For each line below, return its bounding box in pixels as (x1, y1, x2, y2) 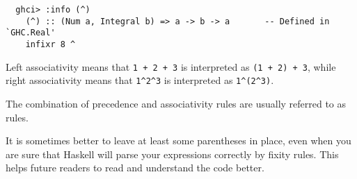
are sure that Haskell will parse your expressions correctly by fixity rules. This (6, 146, 339, 161)
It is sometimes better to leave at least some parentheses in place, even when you (6, 133, 351, 148)
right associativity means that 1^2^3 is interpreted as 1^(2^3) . (6, 73, 274, 87)
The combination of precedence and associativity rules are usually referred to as (6, 96, 347, 110)
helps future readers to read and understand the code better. (6, 160, 264, 175)
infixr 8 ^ (25, 39, 76, 49)
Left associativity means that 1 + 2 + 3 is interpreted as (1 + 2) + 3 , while (6, 59, 336, 74)
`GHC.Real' (6, 28, 56, 38)
